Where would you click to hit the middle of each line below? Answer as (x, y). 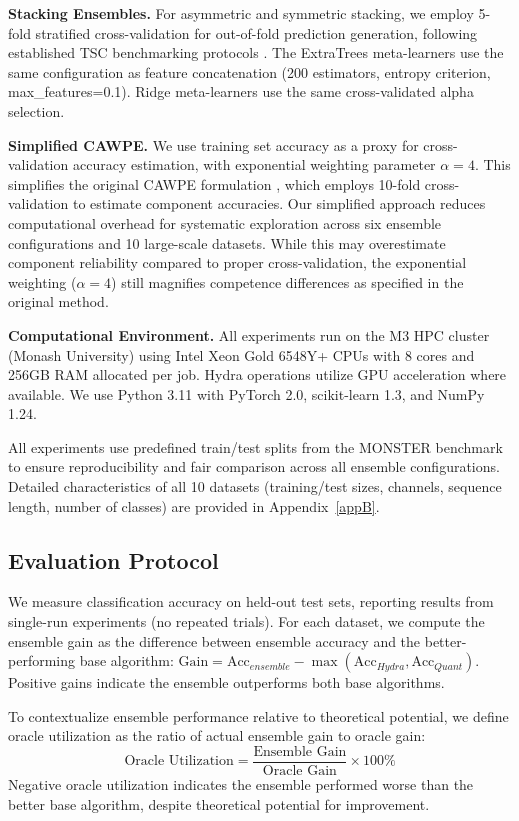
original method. (58, 301)
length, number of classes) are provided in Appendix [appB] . (194, 505)
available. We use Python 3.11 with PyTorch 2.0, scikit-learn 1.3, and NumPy (246, 393)
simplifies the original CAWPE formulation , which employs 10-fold (214, 183)
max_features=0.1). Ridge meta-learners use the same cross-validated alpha (241, 91)
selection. (36, 110)
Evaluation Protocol (113, 559)
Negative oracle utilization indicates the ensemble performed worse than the (241, 784)
